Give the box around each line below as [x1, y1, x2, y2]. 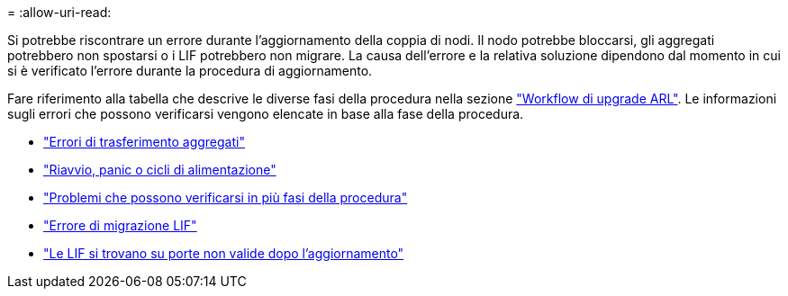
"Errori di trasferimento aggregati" [43, 134, 245, 149]
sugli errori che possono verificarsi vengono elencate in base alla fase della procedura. [7, 106, 524, 121]
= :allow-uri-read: [7, 4, 112, 20]
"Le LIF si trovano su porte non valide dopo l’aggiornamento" [43, 246, 404, 261]
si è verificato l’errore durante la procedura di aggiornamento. [7, 63, 373, 78]
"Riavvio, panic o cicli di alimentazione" [43, 162, 276, 177]
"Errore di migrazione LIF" [43, 218, 197, 233]
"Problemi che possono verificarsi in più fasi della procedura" [43, 190, 408, 205]
